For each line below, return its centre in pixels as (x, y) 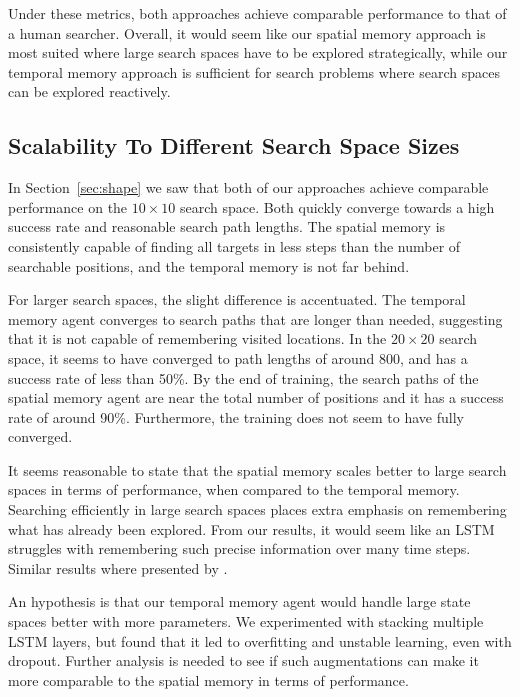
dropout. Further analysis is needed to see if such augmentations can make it (243, 660)
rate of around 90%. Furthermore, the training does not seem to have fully (236, 416)
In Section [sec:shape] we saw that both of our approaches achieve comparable (248, 187)
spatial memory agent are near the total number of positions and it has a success (256, 397)
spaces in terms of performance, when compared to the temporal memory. (234, 489)
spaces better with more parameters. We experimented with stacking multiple (246, 621)
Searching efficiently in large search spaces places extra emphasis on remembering (257, 509)
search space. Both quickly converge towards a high (337, 206)
